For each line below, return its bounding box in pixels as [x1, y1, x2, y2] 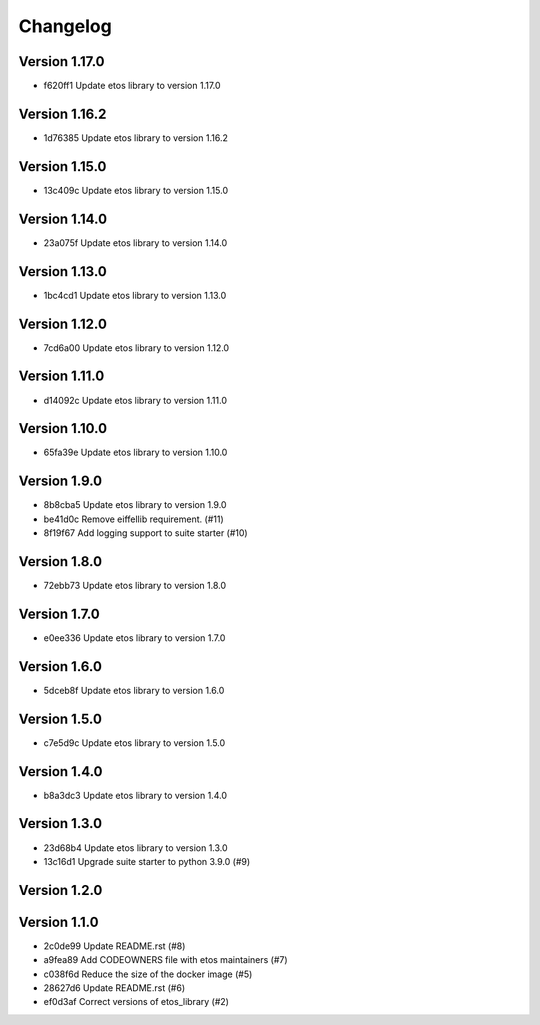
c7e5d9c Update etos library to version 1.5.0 [43, 736, 226, 749]
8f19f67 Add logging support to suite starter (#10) [43, 527, 249, 539]
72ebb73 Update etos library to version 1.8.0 [43, 580, 227, 591]
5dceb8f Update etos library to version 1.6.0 [43, 684, 225, 696]
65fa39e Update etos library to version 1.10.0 [43, 446, 228, 459]
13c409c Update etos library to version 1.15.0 [43, 184, 229, 196]
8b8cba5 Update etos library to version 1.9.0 [43, 499, 227, 511]
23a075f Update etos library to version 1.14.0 [43, 236, 228, 249]
